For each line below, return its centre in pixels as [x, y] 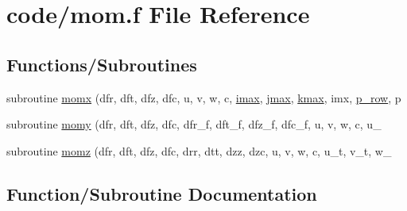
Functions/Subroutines [102, 64]
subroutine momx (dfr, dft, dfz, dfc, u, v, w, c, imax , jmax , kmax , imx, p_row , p [204, 97]
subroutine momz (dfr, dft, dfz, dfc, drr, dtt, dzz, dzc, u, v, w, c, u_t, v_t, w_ [199, 150]
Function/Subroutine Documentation [162, 193]
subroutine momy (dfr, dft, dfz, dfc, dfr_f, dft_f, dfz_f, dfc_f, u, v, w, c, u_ [194, 124]
